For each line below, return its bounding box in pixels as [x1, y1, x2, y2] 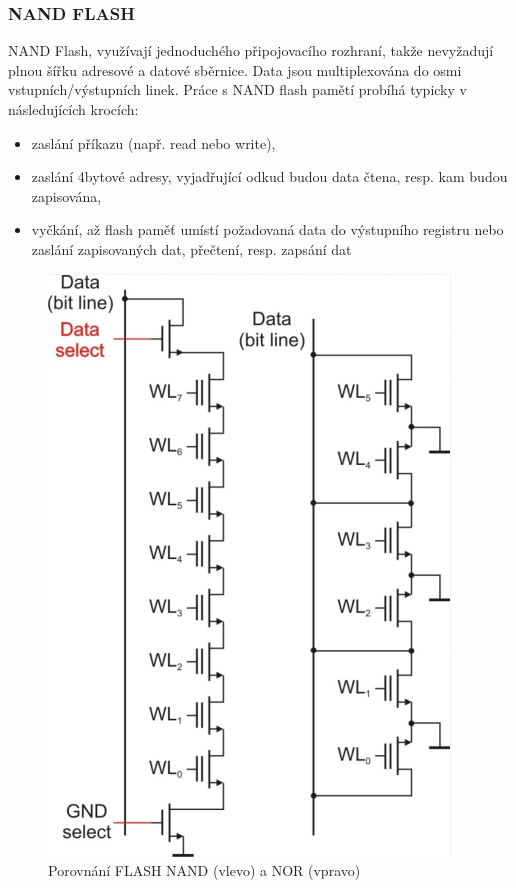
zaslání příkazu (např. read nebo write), [31, 132, 276, 153]
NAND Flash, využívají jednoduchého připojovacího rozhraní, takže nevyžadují [8, 40, 494, 61]
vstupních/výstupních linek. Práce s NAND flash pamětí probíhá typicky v [8, 79, 467, 100]
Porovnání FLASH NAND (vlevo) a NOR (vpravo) [48, 860, 361, 881]
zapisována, [31, 185, 102, 206]
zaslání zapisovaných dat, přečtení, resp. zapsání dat [31, 238, 352, 259]
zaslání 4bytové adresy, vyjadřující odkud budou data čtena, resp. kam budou [31, 166, 508, 187]
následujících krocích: [8, 99, 139, 119]
